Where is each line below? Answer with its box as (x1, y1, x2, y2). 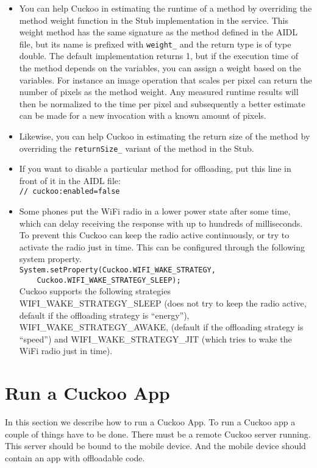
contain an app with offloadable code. (5, 451, 145, 464)
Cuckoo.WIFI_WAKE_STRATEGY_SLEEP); (37, 275, 181, 285)
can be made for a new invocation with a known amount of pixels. (19, 109, 266, 122)
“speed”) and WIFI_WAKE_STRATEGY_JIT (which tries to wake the (19, 332, 292, 345)
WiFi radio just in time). (19, 344, 113, 357)
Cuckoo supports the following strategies (19, 285, 171, 297)
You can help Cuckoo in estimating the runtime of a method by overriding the (19, 2, 312, 14)
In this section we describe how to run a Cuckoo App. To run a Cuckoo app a (5, 416, 296, 428)
